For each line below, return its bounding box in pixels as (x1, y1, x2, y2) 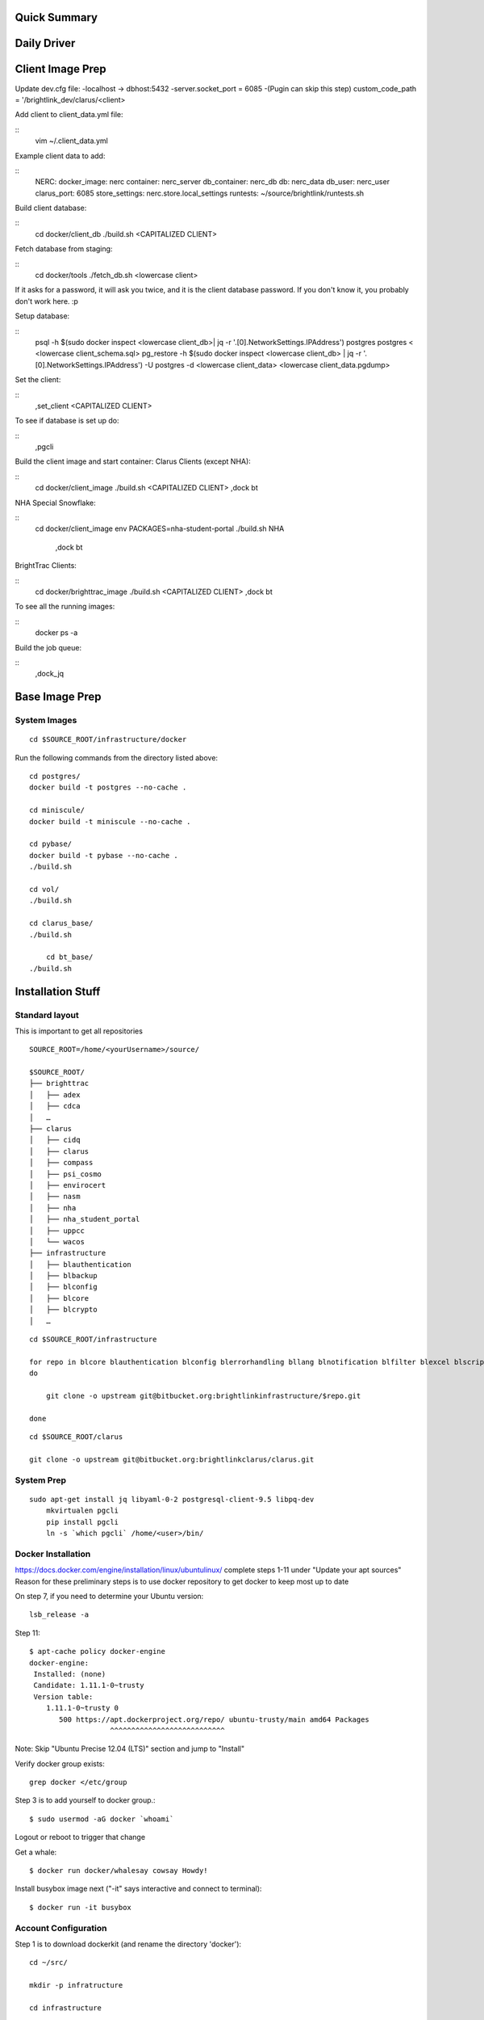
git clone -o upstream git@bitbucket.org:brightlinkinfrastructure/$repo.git (45, 1391, 361, 1400)
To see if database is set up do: (15, 416, 120, 426)
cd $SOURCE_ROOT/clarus (29, 1433, 123, 1441)
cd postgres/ (29, 772, 81, 781)
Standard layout (15, 1009, 80, 1021)
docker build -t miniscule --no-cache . (29, 817, 191, 826)
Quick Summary (15, 11, 98, 24)
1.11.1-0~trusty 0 (45, 1703, 119, 1713)
